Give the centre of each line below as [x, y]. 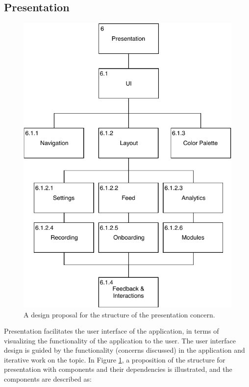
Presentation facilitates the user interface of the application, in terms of [112, 331]
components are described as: [48, 379]
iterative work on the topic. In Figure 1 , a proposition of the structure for [115, 359]
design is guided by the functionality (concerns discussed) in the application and [124, 350]
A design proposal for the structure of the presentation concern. [119, 314]
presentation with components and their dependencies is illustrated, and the [118, 369]
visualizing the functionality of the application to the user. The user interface [120, 340]
